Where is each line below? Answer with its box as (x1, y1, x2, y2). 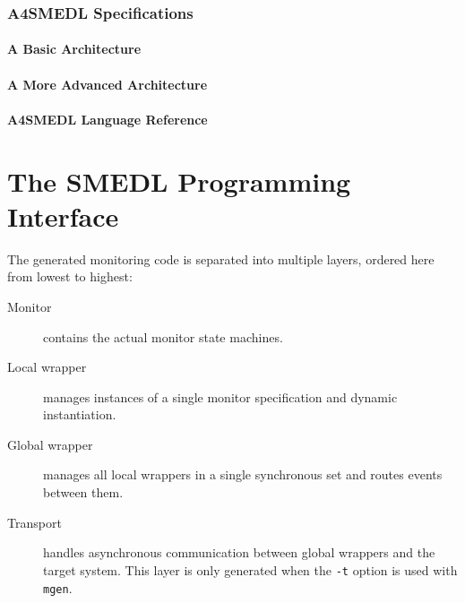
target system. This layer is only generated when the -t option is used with (43, 560, 458, 579)
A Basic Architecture (7, 39, 142, 58)
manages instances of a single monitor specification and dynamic (43, 387, 398, 406)
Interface (7, 197, 119, 234)
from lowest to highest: (7, 267, 133, 286)
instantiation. (43, 405, 116, 424)
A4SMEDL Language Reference (7, 109, 208, 128)
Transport (7, 513, 62, 531)
